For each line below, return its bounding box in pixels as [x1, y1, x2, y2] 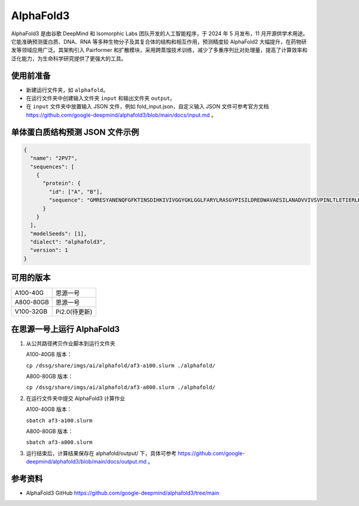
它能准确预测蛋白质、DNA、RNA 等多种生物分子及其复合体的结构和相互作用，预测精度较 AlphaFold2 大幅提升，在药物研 [11, 38, 307, 45]
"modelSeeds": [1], [30, 230, 87, 237]
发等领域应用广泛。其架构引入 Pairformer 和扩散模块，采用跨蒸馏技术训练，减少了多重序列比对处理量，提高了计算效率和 [11, 47, 308, 54]
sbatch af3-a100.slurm [26, 417, 93, 424]
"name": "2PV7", [30, 155, 78, 161]
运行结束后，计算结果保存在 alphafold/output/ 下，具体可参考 [26, 449, 177, 457]
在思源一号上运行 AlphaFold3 [11, 324, 120, 334]
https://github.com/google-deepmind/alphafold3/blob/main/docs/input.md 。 [26, 111, 217, 118]
